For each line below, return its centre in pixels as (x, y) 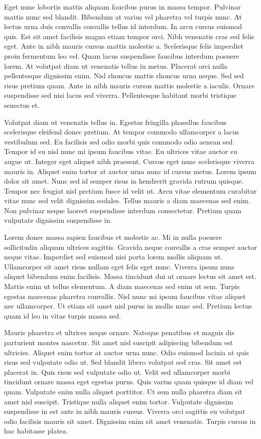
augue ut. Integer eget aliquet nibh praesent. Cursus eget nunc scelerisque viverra (129, 161)
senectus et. (22, 105)
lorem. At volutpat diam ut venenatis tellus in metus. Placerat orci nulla (116, 65)
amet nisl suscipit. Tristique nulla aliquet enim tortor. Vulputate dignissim (119, 401)
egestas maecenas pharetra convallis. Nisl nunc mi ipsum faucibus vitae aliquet (125, 296)
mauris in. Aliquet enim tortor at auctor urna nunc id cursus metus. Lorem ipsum (130, 171)
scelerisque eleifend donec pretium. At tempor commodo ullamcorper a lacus (122, 132)
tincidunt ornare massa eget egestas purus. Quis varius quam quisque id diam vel (129, 382)
